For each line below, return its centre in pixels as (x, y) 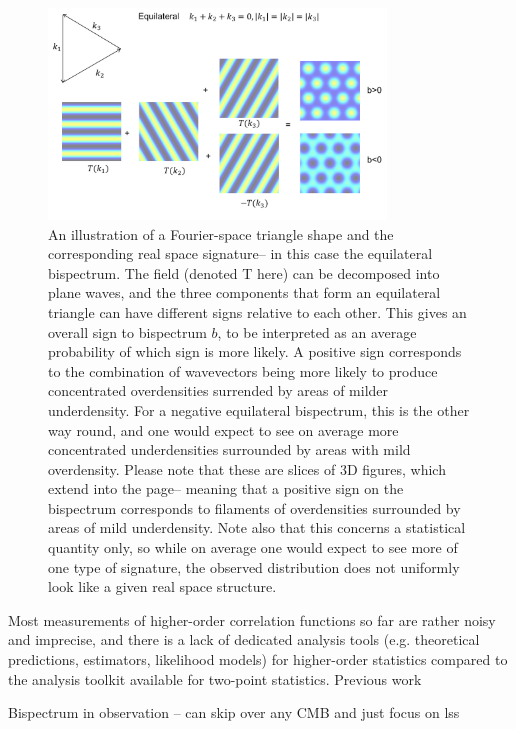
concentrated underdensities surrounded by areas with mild (229, 449)
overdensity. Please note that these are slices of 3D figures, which (247, 468)
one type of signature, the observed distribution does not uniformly (254, 566)
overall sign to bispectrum (127, 331)
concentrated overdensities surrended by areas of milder (218, 390)
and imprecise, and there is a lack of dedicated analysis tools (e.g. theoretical (244, 639)
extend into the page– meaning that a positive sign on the (226, 488)
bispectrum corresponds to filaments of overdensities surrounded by (254, 507)
